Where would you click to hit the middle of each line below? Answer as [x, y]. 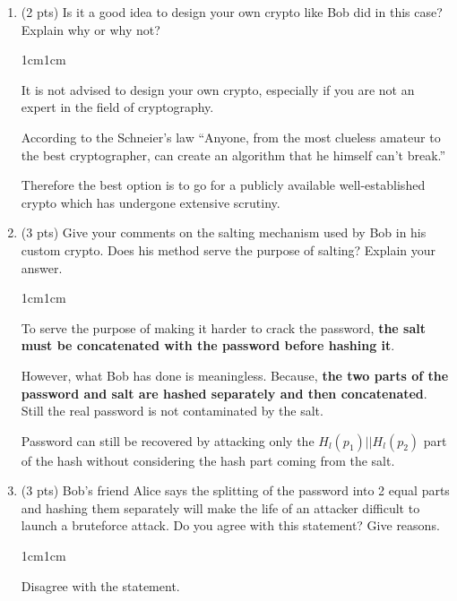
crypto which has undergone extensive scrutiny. [151, 202]
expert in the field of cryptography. [117, 107]
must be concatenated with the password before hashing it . [208, 345]
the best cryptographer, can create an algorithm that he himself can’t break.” [233, 155]
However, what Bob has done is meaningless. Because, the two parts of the [235, 375]
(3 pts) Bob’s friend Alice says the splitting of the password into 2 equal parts [235, 490]
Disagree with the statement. [100, 585]
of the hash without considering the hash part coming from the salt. [208, 460]
